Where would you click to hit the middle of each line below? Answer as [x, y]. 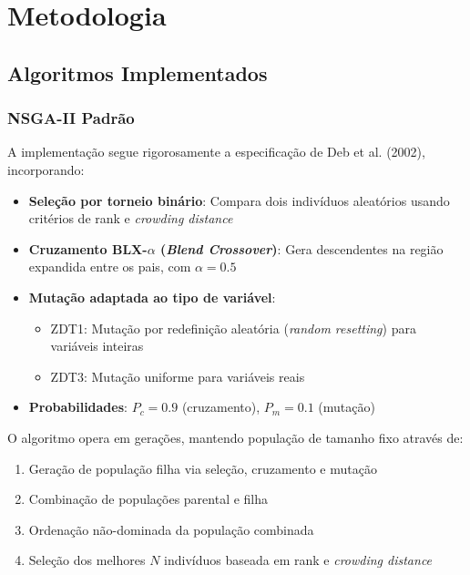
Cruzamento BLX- [88, 248]
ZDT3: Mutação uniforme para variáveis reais [178, 376]
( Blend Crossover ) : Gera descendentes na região [301, 248]
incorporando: [46, 169]
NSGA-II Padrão [71, 118]
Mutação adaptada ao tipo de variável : [152, 297]
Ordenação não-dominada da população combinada [171, 529]
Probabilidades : [78, 407]
